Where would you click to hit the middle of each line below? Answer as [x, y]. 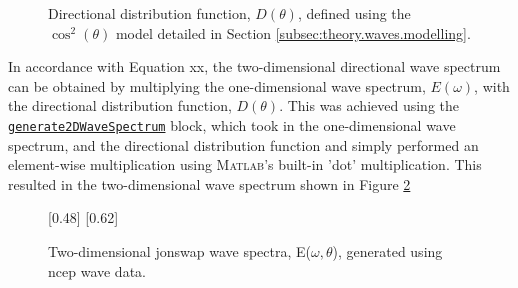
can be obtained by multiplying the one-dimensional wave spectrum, [217, 85]
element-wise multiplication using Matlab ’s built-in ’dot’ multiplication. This [245, 164]
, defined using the [354, 13]
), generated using [387, 251]
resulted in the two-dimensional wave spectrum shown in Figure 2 [209, 183]
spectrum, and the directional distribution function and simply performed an [243, 144]
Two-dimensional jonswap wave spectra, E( [179, 251]
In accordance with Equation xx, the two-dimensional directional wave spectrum [254, 66]
